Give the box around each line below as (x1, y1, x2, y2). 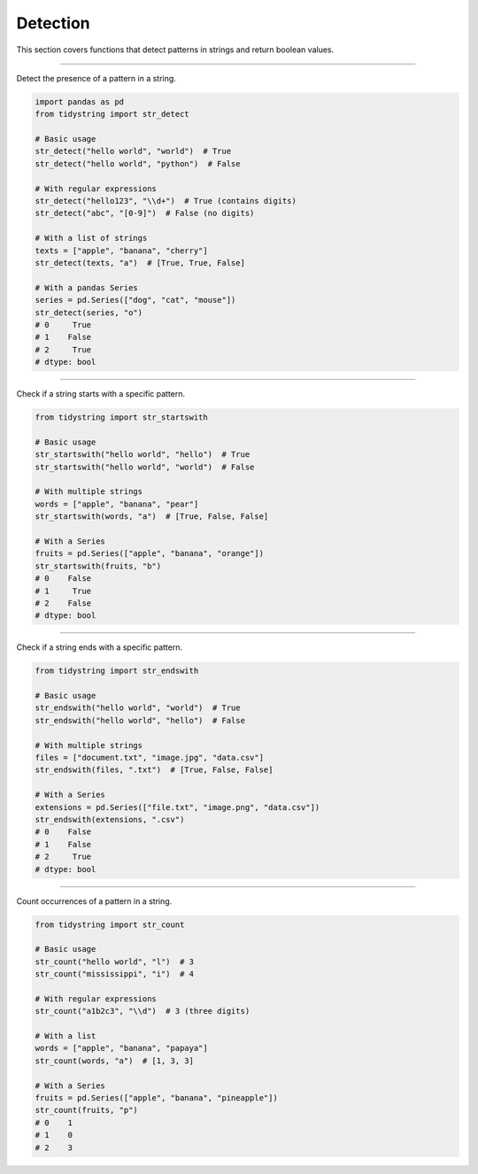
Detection (16, 13, 90, 33)
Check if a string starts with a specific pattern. (16, 389, 186, 399)
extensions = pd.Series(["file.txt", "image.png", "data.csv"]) (35, 802, 320, 812)
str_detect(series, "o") (35, 307, 143, 318)
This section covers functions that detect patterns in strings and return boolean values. (16, 44, 335, 55)
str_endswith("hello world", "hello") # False (35, 715, 245, 725)
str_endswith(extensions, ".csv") (35, 815, 185, 824)
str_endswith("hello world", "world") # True (35, 703, 241, 713)
